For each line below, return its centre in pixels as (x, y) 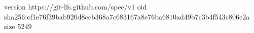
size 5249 (18, 26)
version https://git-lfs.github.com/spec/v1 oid (76, 6)
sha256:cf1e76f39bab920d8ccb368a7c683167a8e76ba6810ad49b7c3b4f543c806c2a (127, 16)
